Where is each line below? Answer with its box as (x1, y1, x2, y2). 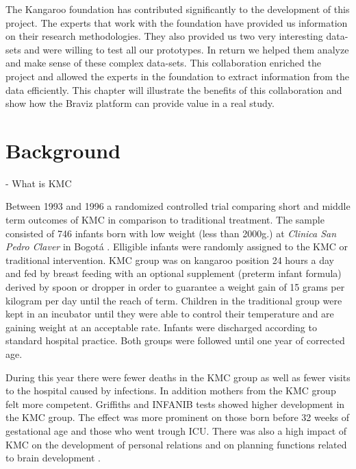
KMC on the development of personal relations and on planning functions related (5, 437, 347, 451)
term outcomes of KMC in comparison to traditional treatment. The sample (5, 213, 325, 227)
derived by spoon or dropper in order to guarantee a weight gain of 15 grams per (5, 280, 345, 294)
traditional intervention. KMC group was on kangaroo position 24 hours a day (5, 252, 334, 267)
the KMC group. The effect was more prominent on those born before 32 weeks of (5, 410, 350, 424)
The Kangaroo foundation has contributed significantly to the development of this (5, 2, 350, 16)
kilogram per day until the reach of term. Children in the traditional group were (5, 293, 342, 307)
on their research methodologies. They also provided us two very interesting (5, 29, 323, 43)
